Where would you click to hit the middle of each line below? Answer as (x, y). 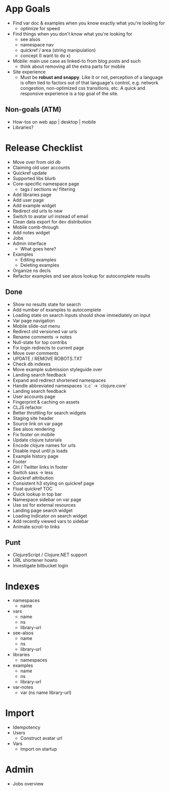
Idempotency (26, 727)
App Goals (28, 9)
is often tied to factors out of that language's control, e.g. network (89, 83)
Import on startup (39, 749)
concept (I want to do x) (45, 55)
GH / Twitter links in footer (40, 467)
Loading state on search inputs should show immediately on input (81, 315)
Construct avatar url (41, 738)
